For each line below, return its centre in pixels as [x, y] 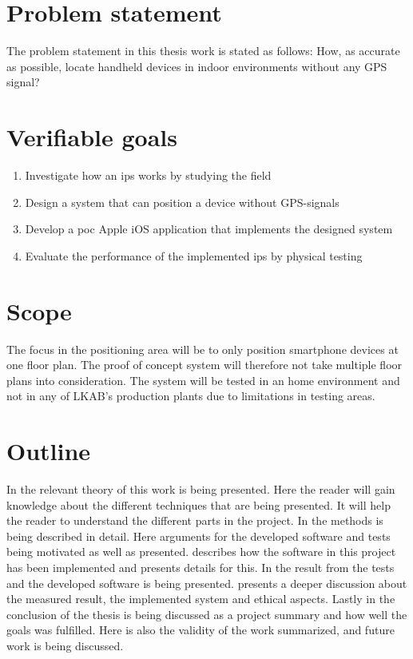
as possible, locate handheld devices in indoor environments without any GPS [197, 66]
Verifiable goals [92, 137]
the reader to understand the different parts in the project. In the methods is [195, 520]
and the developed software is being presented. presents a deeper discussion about [207, 583]
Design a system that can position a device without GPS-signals [182, 202]
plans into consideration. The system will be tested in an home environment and [203, 380]
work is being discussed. [65, 645]
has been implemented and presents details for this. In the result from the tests [201, 567]
